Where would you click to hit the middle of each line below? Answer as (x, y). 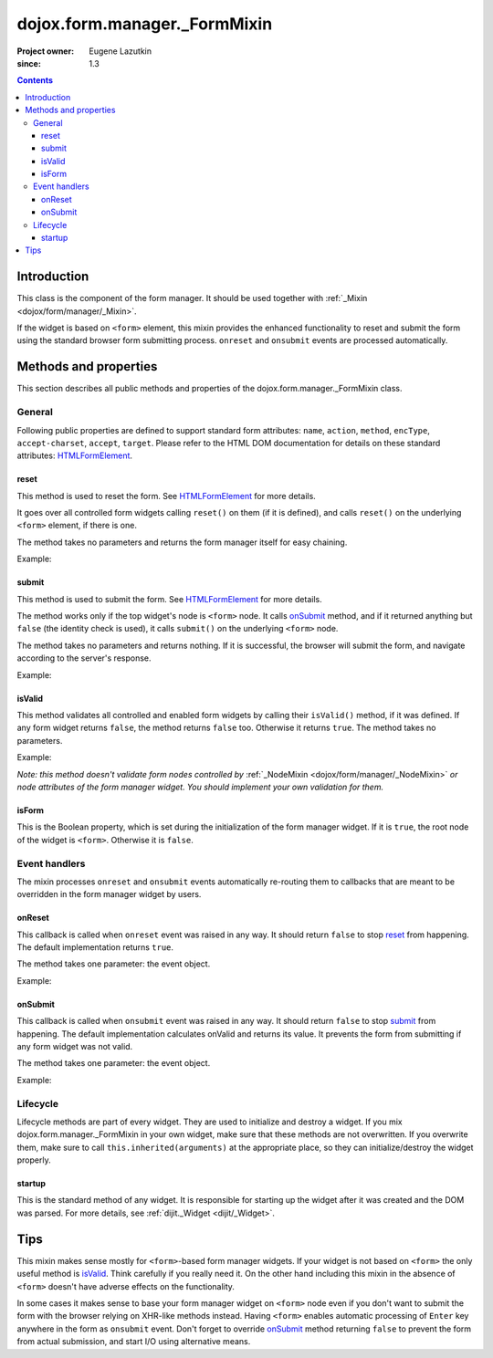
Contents (35, 80)
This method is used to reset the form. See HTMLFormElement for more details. (167, 496)
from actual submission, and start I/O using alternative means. (134, 1342)
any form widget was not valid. (75, 1046)
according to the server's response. (84, 658)
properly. (34, 1160)
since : (29, 63)
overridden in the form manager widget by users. (109, 894)
